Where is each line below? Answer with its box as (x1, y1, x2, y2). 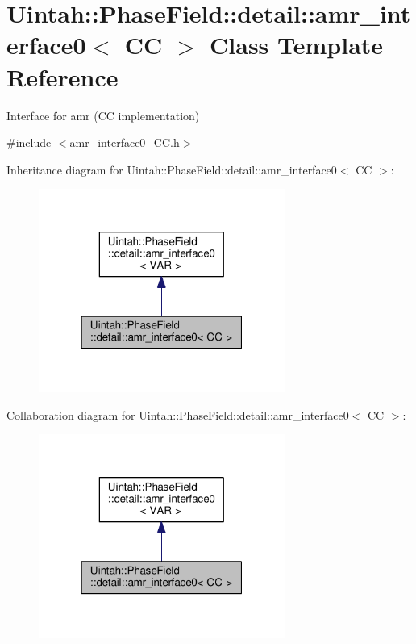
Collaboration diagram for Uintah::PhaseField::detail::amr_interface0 (6, 406, 349, 423)
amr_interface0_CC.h (69, 134, 180, 151)
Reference (6, 60, 119, 93)
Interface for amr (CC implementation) (6, 107, 200, 123)
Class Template (210, 28, 384, 61)
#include (6, 134, 52, 151)
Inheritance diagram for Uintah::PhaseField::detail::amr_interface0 (6, 161, 337, 178)
